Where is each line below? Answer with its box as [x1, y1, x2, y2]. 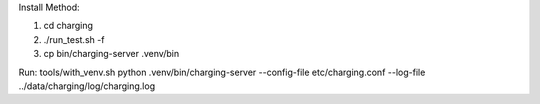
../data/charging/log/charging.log [18, 80, 155, 92]
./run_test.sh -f [43, 33, 105, 45]
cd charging [43, 20, 94, 32]
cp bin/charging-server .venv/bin [43, 48, 180, 60]
